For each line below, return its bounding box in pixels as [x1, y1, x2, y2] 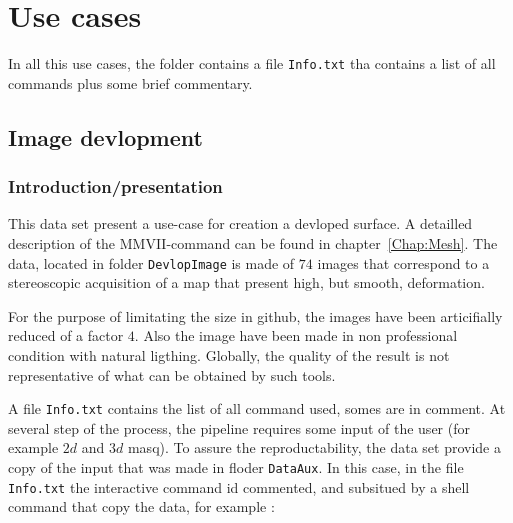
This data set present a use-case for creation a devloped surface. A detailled [8, 213, 473, 234]
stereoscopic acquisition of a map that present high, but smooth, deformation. [8, 272, 485, 293]
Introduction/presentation [8, 174, 223, 199]
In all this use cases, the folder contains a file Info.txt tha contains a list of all [8, 53, 496, 74]
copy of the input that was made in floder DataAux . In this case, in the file [8, 457, 464, 478]
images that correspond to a [317, 252, 490, 273]
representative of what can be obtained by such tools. [8, 364, 336, 385]
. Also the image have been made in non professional [134, 325, 458, 346]
